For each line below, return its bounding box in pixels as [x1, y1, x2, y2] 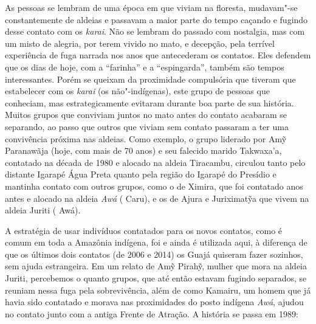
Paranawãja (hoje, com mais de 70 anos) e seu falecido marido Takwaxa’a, [5, 144, 282, 157]
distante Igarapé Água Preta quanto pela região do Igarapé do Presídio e [5, 168, 276, 181]
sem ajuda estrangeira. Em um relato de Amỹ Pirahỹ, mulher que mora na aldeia [5, 260, 307, 272]
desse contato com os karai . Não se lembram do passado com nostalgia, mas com [5, 25, 305, 38]
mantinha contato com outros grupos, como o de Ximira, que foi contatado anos [5, 179, 303, 192]
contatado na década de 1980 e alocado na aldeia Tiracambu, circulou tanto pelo [5, 156, 306, 168]
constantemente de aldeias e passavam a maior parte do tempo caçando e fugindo [5, 13, 308, 26]
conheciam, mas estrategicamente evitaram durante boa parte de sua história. [5, 96, 294, 109]
